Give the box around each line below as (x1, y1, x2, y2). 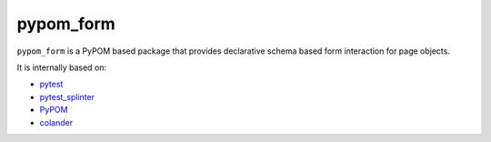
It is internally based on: (16, 62, 107, 73)
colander (39, 117, 73, 127)
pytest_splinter (39, 91, 95, 102)
